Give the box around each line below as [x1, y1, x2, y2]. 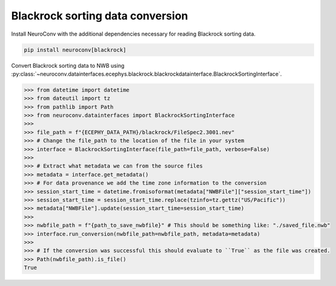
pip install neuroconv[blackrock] [24, 46, 127, 53]
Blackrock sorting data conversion [11, 9, 188, 22]
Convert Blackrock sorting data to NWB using [11, 62, 125, 69]
